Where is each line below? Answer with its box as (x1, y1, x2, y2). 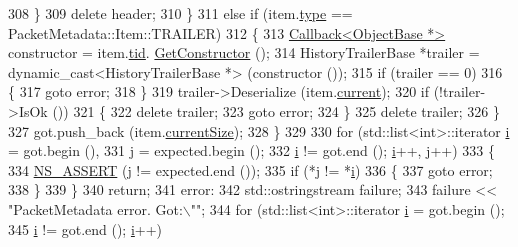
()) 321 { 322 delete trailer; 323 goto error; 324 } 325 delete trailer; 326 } (52, 100, 500, 121)
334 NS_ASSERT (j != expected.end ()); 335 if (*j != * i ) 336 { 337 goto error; (8, 159, 493, 180)
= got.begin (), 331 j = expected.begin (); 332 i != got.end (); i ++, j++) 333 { (8, 140, 495, 161)
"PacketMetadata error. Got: (8, 198, 183, 219)
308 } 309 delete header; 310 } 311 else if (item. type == (8, 3, 353, 23)
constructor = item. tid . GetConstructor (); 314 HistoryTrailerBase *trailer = (8, 42, 480, 63)
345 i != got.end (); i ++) (8, 218, 163, 239)
